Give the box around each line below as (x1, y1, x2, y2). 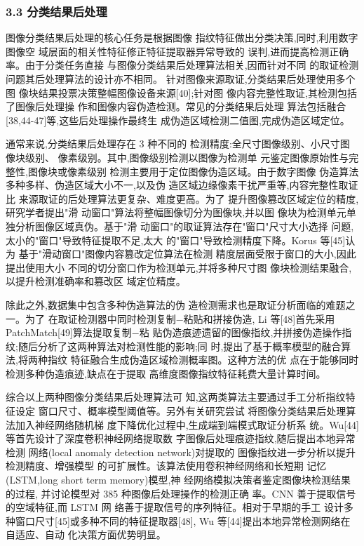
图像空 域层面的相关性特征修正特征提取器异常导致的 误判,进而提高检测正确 (6, 44, 349, 58)
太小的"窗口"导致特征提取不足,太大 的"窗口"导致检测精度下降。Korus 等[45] (6, 232, 346, 247)
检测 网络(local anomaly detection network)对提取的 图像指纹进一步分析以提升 (6, 444, 356, 459)
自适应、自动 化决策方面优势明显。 (6, 527, 166, 542)
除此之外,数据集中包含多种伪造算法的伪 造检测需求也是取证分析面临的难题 (6, 297, 346, 312)
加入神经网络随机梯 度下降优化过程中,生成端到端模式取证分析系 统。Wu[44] (15, 417, 360, 432)
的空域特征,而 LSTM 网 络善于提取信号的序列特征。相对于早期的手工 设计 (6, 500, 344, 514)
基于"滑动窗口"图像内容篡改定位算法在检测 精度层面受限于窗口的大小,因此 (18, 246, 356, 261)
